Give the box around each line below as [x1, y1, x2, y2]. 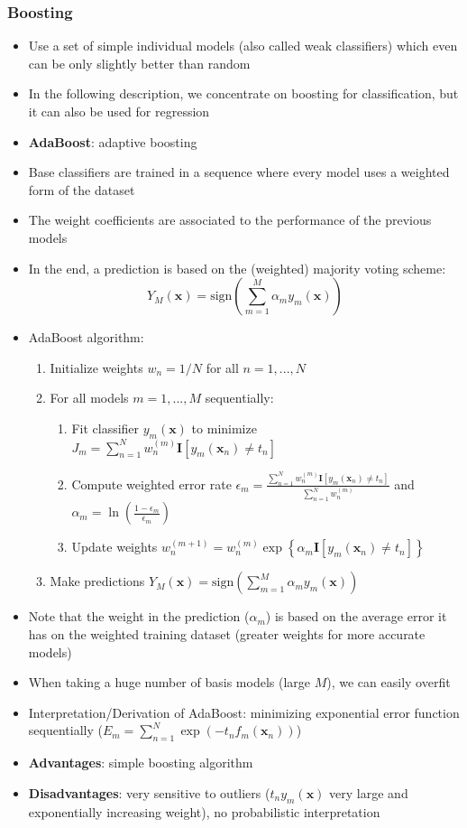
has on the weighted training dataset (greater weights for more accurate [28, 624, 426, 643]
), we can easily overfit [326, 673, 451, 692]
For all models [50, 388, 129, 407]
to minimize [191, 418, 257, 437]
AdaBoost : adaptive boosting [28, 132, 197, 151]
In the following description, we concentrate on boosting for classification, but [28, 84, 459, 103]
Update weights [71, 537, 158, 556]
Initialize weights [50, 358, 143, 377]
